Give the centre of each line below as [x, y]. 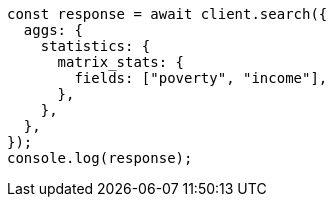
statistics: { [95, 46]
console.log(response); [100, 158]
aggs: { [53, 30]
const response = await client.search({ [167, 14]
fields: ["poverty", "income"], [201, 78]
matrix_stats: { [121, 62]
